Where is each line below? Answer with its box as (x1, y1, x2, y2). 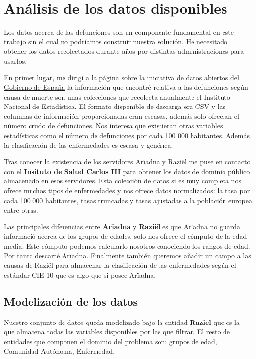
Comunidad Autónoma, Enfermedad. (4, 346, 115, 356)
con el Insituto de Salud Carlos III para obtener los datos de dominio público (4, 166, 250, 176)
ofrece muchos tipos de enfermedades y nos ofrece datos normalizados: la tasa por (4, 185, 250, 196)
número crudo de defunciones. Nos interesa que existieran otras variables (4, 120, 223, 131)
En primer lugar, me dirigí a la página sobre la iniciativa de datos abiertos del (4, 72, 239, 82)
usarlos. (4, 55, 27, 66)
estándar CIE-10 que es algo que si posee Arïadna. (4, 269, 156, 280)
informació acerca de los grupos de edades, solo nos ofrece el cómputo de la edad (4, 231, 247, 241)
